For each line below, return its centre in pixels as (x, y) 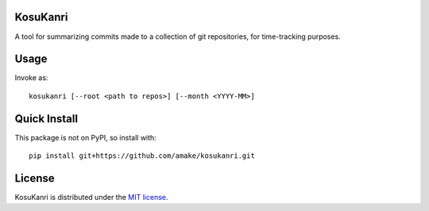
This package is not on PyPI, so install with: (85, 137)
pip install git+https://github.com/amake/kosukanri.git (142, 156)
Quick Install (46, 119)
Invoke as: (31, 78)
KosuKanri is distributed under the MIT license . (91, 198)
